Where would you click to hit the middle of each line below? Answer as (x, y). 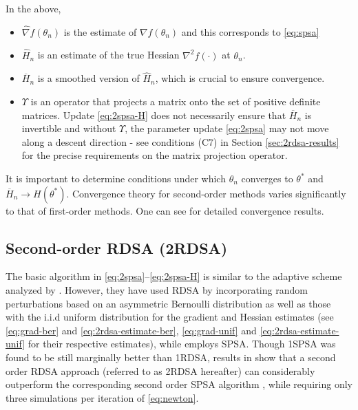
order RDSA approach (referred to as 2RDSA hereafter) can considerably (160, 370)
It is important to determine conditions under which (116, 178)
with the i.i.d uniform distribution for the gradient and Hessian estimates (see (170, 317)
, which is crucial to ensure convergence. (240, 78)
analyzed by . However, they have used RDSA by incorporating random (157, 289)
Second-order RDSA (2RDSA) (117, 247)
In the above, (33, 8)
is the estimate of (100, 31)
